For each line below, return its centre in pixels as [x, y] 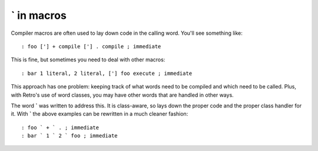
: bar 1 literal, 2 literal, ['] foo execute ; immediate [107, 73]
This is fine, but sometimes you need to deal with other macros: [88, 60]
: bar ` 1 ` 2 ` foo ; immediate [69, 136]
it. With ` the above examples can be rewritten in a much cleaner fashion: [100, 114]
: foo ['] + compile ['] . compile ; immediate [91, 46]
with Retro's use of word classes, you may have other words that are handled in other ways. [122, 95]
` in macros [39, 15]
